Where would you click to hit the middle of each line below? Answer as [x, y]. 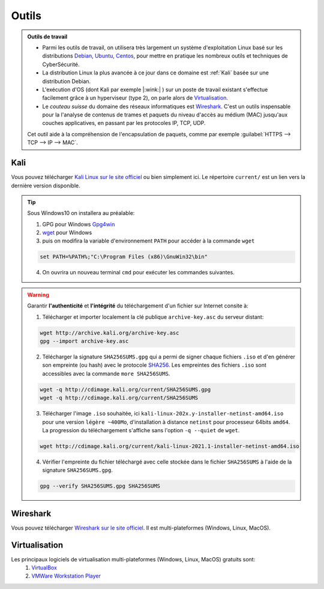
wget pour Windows [67, 233]
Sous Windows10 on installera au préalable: [81, 213]
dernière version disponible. [46, 186]
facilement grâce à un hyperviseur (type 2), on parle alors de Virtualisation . [135, 98]
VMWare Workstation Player [66, 576]
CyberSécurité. [61, 64]
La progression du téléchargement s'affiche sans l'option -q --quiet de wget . [141, 430]
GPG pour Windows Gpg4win [79, 224]
